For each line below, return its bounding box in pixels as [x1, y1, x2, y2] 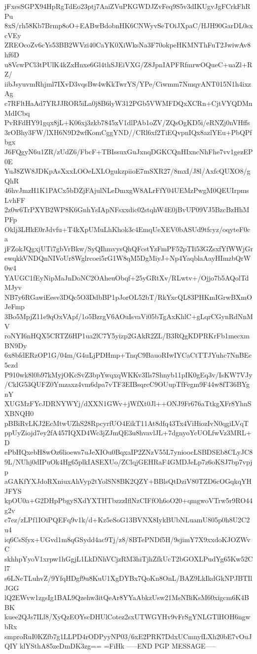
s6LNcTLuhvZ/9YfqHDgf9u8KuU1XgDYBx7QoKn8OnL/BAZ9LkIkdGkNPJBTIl [4, 573, 253, 583]
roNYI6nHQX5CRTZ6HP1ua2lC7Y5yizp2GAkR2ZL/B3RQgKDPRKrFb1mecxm [4, 330, 250, 341]
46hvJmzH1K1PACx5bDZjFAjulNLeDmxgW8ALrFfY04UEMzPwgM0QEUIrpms [4, 185, 249, 195]
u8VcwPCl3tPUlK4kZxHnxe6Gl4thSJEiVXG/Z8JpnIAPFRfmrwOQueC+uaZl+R [4, 59, 253, 69]
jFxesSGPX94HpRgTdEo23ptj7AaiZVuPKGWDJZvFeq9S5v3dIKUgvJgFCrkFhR [4, 1, 251, 11]
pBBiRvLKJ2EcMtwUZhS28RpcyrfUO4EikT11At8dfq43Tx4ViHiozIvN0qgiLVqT [4, 418, 249, 428]
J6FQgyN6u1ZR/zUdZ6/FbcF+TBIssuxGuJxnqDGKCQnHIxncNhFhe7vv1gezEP [4, 146, 253, 156]
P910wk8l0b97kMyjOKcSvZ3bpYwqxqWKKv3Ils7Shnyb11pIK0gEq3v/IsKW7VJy [4, 369, 253, 379]
